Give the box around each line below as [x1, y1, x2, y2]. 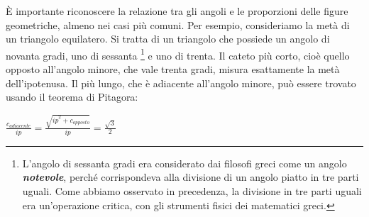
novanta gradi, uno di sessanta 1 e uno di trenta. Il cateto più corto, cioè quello [6, 45, 350, 62]
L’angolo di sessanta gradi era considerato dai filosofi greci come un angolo [22, 155, 347, 170]
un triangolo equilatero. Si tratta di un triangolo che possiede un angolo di [6, 31, 330, 46]
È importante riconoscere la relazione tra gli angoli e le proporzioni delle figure [6, 4, 348, 18]
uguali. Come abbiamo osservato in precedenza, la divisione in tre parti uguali [22, 184, 362, 199]
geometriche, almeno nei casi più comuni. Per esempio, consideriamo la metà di [6, 17, 350, 32]
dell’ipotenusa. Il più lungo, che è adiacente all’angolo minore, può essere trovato [6, 75, 356, 90]
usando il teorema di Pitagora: [6, 89, 138, 104]
